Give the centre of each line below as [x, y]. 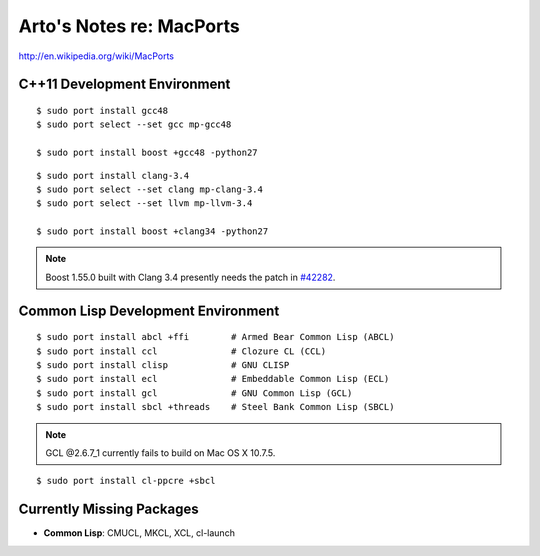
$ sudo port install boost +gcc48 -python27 [147, 153]
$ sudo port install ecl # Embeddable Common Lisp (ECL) [213, 379]
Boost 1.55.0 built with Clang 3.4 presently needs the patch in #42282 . [190, 277]
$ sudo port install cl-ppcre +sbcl [126, 481]
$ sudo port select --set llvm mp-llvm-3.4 [144, 203]
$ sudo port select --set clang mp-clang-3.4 [150, 189]
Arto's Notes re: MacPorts [129, 26]
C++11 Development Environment [124, 84]
